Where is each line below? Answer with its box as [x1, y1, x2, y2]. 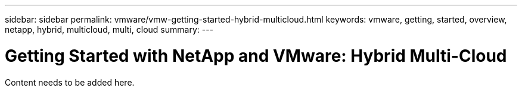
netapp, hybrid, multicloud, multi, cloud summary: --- [5, 24, 214, 34]
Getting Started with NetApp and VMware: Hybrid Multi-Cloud [5, 45, 507, 66]
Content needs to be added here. [5, 77, 135, 87]
